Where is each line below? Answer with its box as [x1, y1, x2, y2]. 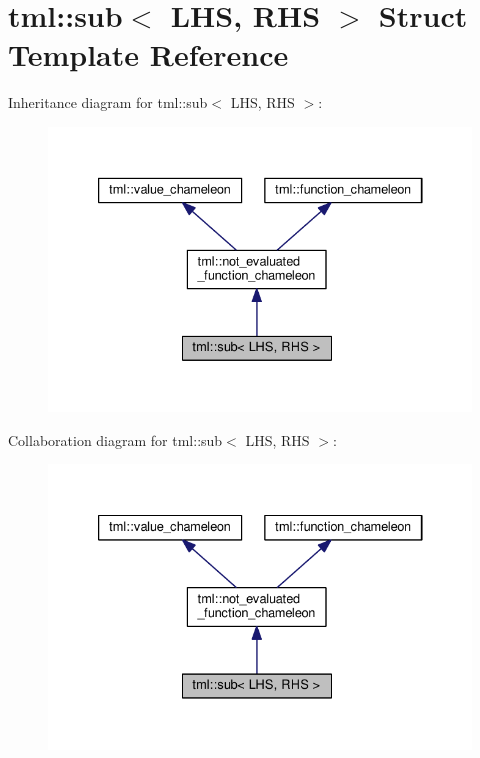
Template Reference [8, 34, 289, 75]
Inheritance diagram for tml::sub [8, 92, 208, 113]
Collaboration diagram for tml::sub [8, 429, 223, 450]
